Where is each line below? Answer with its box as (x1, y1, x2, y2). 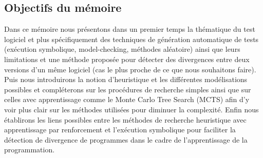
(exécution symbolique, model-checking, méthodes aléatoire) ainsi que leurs (4, 44, 240, 54)
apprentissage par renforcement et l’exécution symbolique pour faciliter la (4, 124, 236, 135)
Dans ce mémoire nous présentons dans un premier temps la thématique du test (4, 24, 255, 34)
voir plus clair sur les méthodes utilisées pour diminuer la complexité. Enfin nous (4, 104, 259, 114)
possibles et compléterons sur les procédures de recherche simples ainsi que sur (4, 84, 251, 94)
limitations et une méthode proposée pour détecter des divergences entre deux (4, 53, 250, 64)
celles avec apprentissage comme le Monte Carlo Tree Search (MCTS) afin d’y (4, 94, 250, 105)
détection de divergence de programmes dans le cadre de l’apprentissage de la (4, 134, 248, 145)
